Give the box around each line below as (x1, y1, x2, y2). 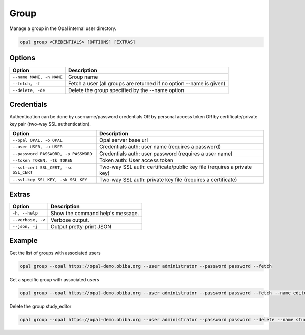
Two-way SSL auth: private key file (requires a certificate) (99, 176, 237, 184)
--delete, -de (12, 87, 45, 93)
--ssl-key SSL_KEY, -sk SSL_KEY (12, 177, 87, 182)
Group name (68, 74, 98, 81)
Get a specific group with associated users (9, 277, 99, 283)
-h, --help (12, 210, 38, 216)
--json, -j (12, 224, 38, 229)
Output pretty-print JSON (50, 223, 111, 230)
